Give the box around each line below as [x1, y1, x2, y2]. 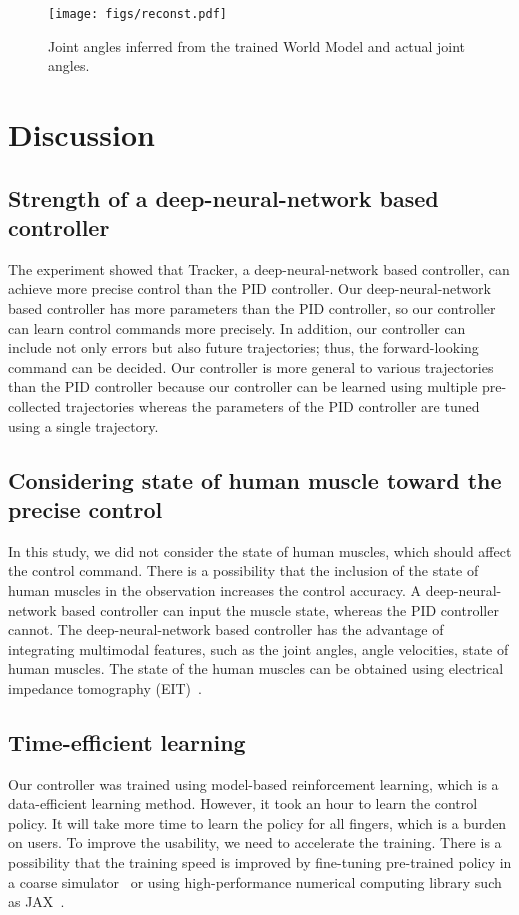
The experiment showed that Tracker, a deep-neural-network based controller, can [8, 258, 510, 279]
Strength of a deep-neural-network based [8, 182, 439, 213]
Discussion [8, 114, 155, 155]
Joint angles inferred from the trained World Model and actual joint [48, 35, 466, 56]
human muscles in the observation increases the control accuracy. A [8, 579, 422, 600]
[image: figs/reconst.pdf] [48, 7, 227, 21]
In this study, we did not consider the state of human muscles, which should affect [8, 540, 512, 561]
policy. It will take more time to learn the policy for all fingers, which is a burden [8, 812, 507, 833]
